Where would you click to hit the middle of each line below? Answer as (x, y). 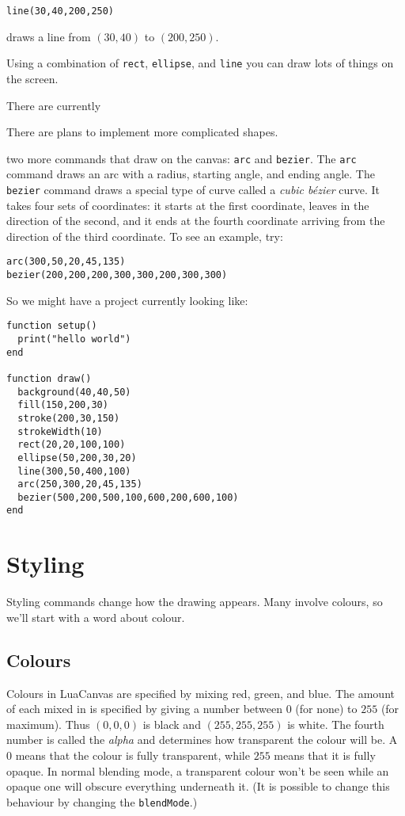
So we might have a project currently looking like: (127, 300)
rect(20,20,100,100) (72, 445)
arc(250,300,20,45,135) (80, 484)
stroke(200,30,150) (69, 418)
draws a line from (49, 36)
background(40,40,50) (74, 392)
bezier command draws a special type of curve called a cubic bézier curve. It (193, 189)
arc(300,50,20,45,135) (66, 262)
